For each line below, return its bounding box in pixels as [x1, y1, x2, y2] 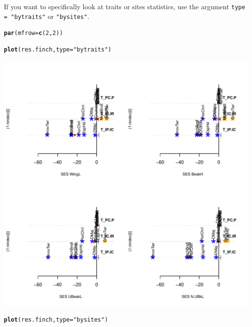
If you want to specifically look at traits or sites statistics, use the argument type [4, 1, 245, 11]
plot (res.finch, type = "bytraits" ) [4, 46, 111, 53]
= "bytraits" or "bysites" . [4, 11, 90, 21]
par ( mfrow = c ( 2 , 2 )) [4, 30, 63, 37]
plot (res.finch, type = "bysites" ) [4, 316, 108, 324]
